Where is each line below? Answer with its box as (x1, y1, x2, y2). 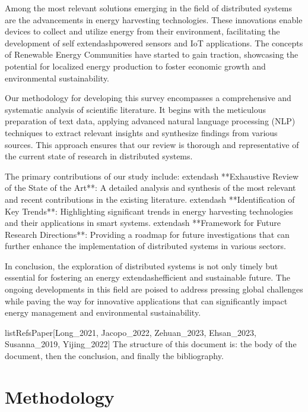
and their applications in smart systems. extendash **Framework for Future (5, 216, 281, 229)
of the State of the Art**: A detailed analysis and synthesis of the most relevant (5, 181, 296, 194)
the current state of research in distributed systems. (5, 150, 193, 162)
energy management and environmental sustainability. (5, 306, 201, 319)
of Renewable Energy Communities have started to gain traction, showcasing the (5, 48, 299, 61)
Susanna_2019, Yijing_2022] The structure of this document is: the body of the (5, 338, 297, 350)
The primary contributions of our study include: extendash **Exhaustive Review (5, 169, 299, 182)
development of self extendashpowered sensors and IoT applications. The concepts (5, 36, 303, 49)
